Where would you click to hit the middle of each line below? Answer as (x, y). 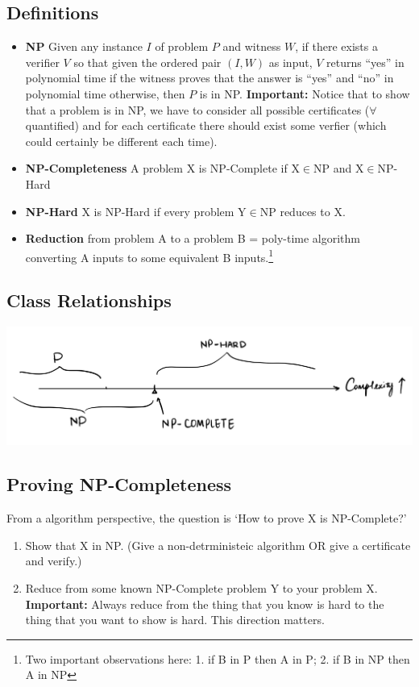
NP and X (339, 168)
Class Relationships (89, 300)
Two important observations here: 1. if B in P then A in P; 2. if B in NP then (218, 658)
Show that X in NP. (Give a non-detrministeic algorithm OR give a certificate (218, 545)
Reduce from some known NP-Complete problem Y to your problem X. (201, 587)
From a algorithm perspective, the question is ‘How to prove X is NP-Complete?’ (207, 518)
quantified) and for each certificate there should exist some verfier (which (206, 125)
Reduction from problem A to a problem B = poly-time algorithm (193, 238)
